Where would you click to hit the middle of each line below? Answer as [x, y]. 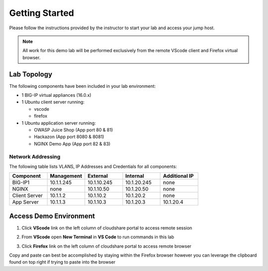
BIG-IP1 [21, 183]
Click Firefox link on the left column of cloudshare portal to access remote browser [106, 246]
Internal [135, 176]
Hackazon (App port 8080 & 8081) [69, 137]
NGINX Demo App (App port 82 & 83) [72, 143]
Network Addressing [35, 156]
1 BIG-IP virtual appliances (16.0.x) [57, 95]
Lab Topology [31, 74]
